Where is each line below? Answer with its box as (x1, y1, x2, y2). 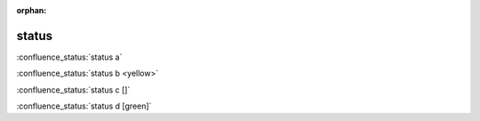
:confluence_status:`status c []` (16, 85, 131, 95)
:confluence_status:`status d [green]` (16, 101, 152, 111)
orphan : (16, 5, 47, 15)
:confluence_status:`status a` (16, 52, 123, 62)
